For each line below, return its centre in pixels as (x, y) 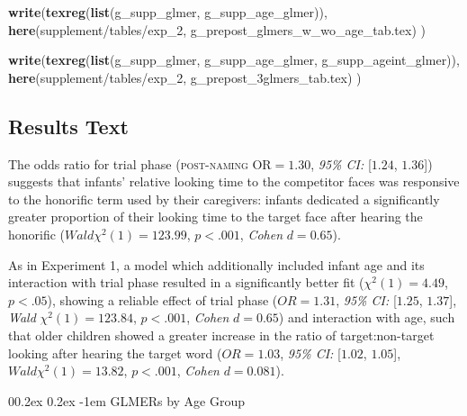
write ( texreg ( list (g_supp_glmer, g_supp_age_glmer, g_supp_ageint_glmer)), (234, 60)
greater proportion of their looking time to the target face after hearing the (216, 217)
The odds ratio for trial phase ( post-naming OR (140, 163)
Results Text (68, 126)
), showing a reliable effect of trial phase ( (162, 299)
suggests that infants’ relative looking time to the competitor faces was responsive (234, 181)
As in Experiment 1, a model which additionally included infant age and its (216, 264)
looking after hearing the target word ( (115, 353)
